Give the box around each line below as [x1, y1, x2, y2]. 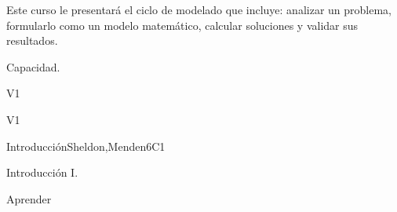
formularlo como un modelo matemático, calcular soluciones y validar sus [6, 16, 359, 33]
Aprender [6, 190, 52, 207]
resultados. [6, 32, 58, 49]
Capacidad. [6, 58, 60, 75]
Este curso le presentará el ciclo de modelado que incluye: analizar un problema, [6, 2, 392, 17]
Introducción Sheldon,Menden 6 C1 [6, 137, 166, 154]
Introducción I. [6, 164, 78, 181]
